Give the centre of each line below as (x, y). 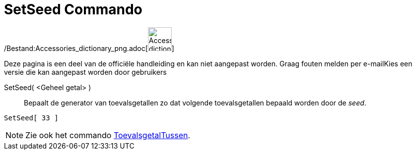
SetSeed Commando (73, 9)
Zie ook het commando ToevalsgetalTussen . (108, 135)
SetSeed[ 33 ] (31, 118)
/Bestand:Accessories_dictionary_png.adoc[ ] (89, 48)
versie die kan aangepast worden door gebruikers (85, 72)
